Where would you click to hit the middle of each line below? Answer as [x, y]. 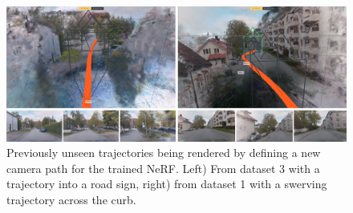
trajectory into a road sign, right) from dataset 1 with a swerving [167, 184]
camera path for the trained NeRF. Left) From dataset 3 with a [163, 168]
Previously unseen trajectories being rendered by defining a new [164, 153]
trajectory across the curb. [71, 200]
